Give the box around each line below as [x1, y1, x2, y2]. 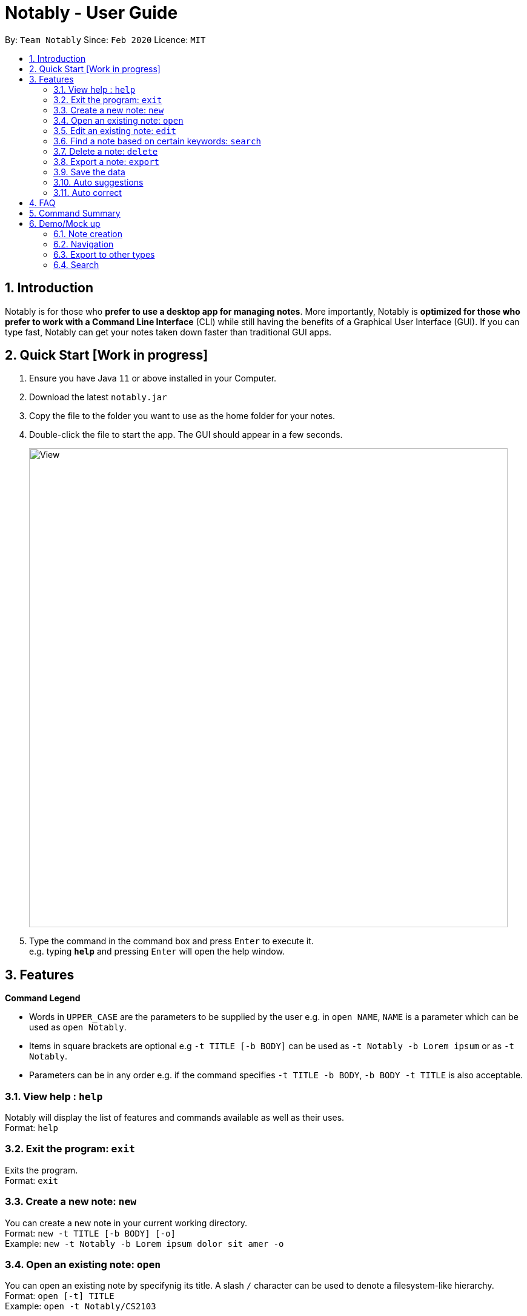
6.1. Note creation [53, 228, 123, 239]
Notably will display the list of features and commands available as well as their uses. [5, 1112, 345, 1123]
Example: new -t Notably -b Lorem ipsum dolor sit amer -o [5, 1238, 284, 1249]
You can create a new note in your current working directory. [5, 1217, 248, 1228]
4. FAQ [29, 197, 56, 208]
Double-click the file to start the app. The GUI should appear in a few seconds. [29, 429, 343, 440]
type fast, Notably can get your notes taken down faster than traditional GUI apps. [5, 326, 332, 337]
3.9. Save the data [53, 166, 125, 177]
